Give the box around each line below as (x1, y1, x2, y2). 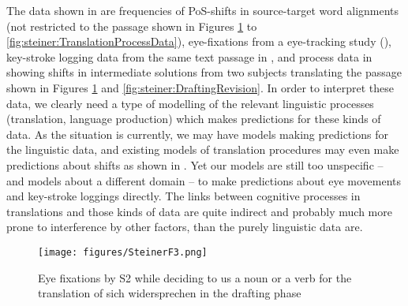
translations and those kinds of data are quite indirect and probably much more (6, 203, 392, 219)
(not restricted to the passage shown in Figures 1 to (6, 17, 257, 34)
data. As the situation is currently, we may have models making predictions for (6, 125, 388, 142)
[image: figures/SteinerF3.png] (38, 246, 208, 258)
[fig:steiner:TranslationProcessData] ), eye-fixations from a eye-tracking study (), (6, 33, 391, 50)
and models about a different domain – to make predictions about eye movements (6, 172, 401, 188)
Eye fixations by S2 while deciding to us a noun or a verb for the (38, 269, 352, 285)
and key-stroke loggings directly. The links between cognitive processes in (6, 188, 361, 204)
